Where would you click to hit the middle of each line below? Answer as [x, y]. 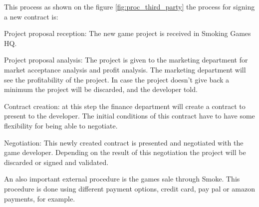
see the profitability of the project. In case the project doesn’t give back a [117, 79]
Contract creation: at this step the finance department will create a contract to [125, 106]
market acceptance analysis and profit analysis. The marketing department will [125, 69]
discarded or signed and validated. [56, 162]
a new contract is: [31, 16]
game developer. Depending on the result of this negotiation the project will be [125, 152]
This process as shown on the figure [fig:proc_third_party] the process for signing [129, 6]
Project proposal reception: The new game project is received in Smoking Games [128, 33]
